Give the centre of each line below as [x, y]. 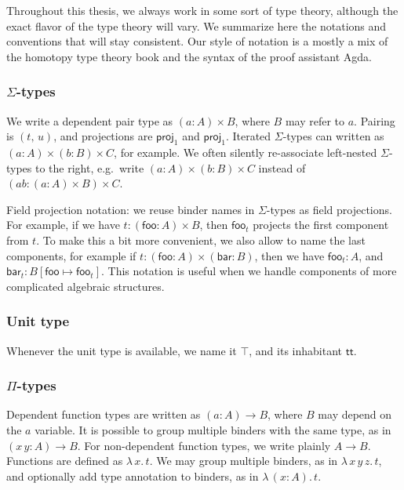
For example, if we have [63, 225]
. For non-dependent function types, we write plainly [204, 445]
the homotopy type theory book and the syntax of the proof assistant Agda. [189, 56]
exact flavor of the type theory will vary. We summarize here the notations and [197, 25]
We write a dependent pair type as [90, 120]
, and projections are [103, 136]
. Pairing [375, 120]
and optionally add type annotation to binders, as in [133, 475]
